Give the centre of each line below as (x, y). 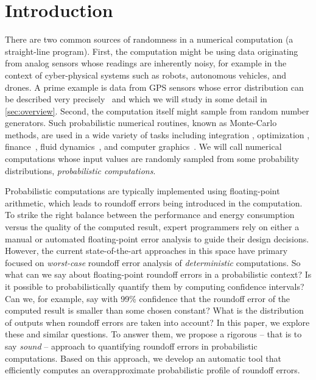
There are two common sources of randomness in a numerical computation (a (149, 39)
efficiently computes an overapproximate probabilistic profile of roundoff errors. (153, 370)
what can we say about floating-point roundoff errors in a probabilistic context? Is (158, 274)
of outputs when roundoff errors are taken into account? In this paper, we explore (157, 322)
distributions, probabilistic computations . (80, 170)
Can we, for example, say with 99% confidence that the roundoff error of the (148, 298)
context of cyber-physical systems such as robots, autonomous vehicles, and (146, 75)
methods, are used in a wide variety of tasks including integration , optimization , (157, 134)
